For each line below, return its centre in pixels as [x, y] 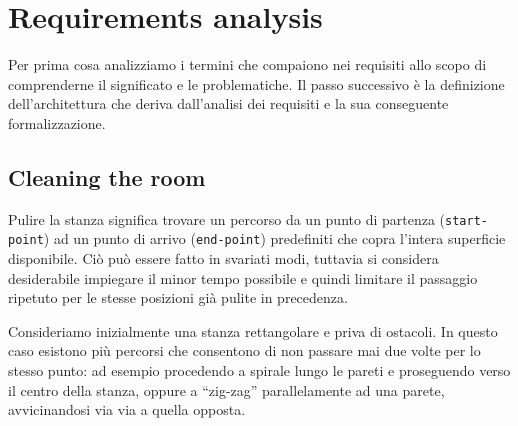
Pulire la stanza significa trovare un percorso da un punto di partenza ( [227, 218]
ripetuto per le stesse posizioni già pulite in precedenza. [178, 297]
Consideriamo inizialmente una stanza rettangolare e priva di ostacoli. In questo [253, 330]
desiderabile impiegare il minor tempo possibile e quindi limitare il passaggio [243, 277]
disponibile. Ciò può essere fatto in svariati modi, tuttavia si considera [223, 258]
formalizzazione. [57, 122]
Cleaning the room [107, 176]
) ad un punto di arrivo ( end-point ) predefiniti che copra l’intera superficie [274, 238]
